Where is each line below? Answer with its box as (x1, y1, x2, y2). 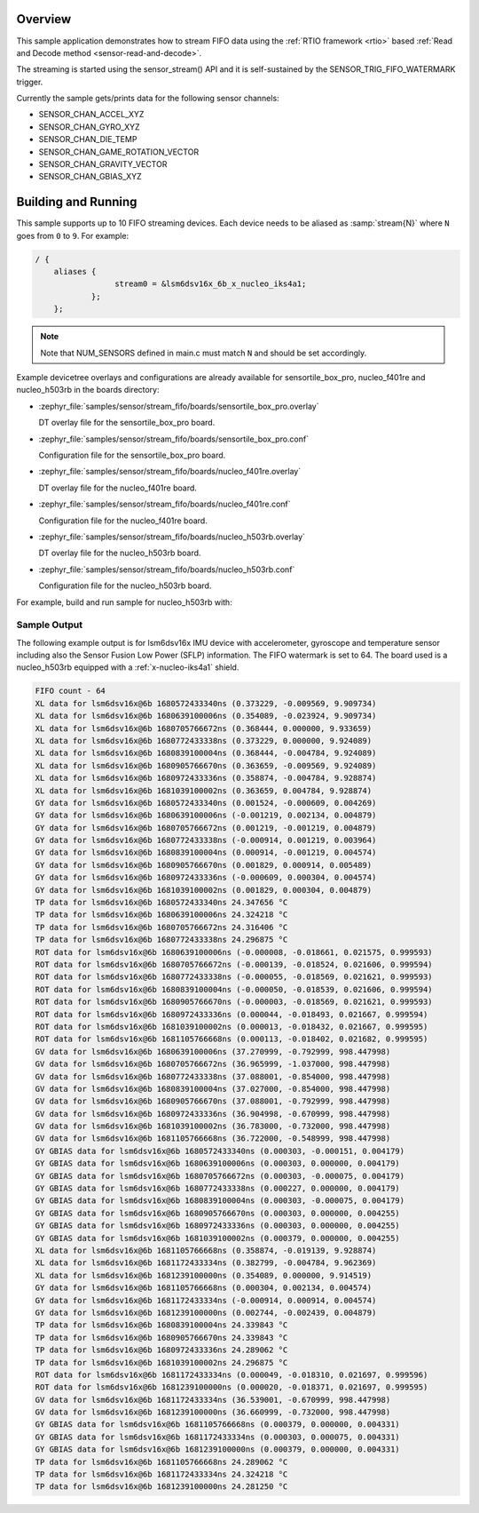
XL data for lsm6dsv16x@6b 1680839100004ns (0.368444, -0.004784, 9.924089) (35, 748, 377, 759)
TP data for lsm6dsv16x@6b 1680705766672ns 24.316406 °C (35, 922, 288, 932)
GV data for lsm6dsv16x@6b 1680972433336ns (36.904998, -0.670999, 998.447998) (35, 1109, 391, 1119)
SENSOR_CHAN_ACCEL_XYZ (38, 109, 145, 120)
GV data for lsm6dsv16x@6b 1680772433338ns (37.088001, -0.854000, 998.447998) (35, 1071, 391, 1081)
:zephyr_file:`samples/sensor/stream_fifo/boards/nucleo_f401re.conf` (38, 498, 292, 510)
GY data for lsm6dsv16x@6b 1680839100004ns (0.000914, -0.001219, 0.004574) (35, 848, 377, 857)
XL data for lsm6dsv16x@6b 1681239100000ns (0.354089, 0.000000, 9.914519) (35, 1270, 373, 1280)
